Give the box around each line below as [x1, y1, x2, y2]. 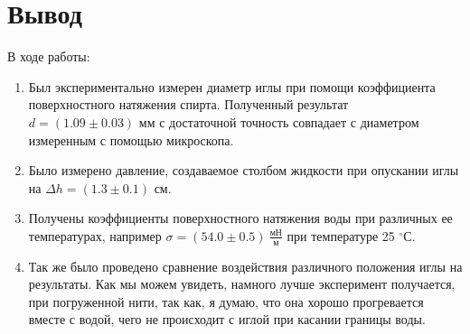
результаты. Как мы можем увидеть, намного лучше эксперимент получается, [28, 274, 456, 293]
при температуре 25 [287, 226, 395, 245]
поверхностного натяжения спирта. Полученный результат [28, 95, 349, 114]
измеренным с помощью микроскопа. [28, 130, 234, 149]
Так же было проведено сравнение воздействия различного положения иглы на [28, 256, 463, 275]
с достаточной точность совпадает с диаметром [159, 112, 419, 131]
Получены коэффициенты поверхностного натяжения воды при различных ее [28, 209, 453, 227]
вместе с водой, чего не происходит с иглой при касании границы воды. [28, 310, 426, 329]
